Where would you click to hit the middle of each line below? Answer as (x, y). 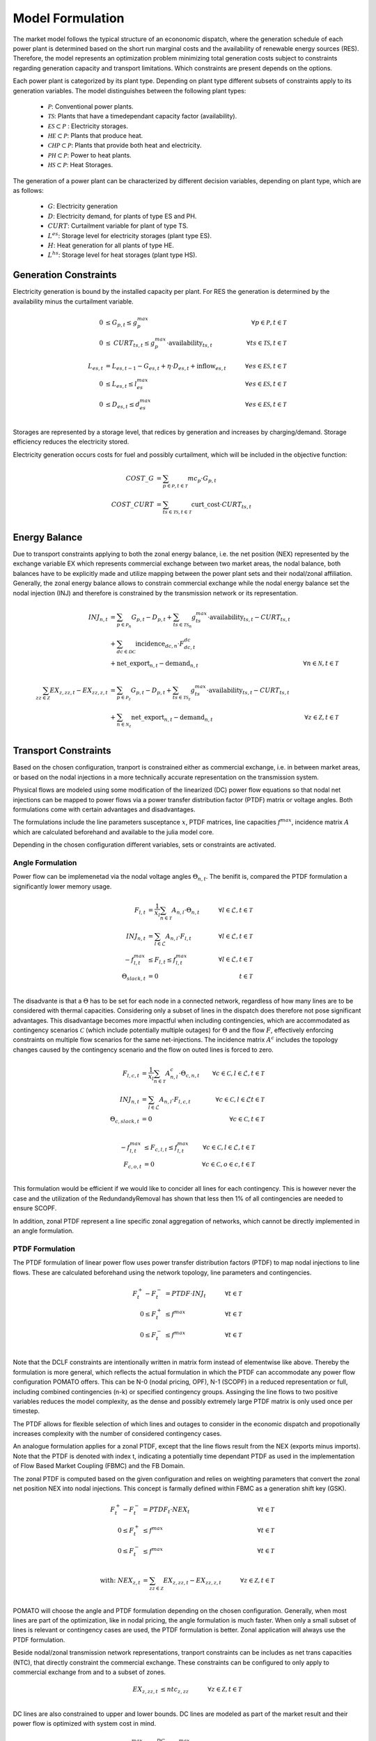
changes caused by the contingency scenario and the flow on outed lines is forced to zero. (143, 1049)
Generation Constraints (65, 275)
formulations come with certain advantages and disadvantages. (104, 809)
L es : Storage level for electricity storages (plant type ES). (130, 235)
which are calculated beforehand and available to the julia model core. (113, 832)
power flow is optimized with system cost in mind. (85, 1724)
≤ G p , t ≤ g (122, 323)
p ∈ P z (124, 698)
